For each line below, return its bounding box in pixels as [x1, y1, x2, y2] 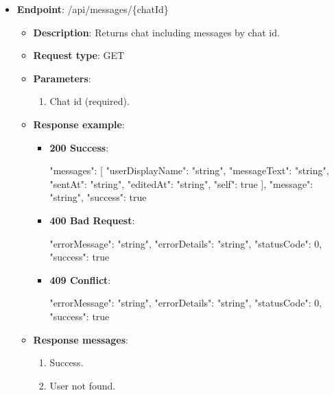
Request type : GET [33, 48, 125, 62]
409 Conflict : [49, 272, 111, 287]
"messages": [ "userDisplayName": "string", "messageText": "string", [49, 163, 329, 178]
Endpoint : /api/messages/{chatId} [16, 2, 169, 16]
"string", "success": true [49, 190, 147, 204]
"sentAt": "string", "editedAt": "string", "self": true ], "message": [49, 176, 313, 191]
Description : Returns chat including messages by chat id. [33, 25, 280, 39]
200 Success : [49, 140, 109, 154]
